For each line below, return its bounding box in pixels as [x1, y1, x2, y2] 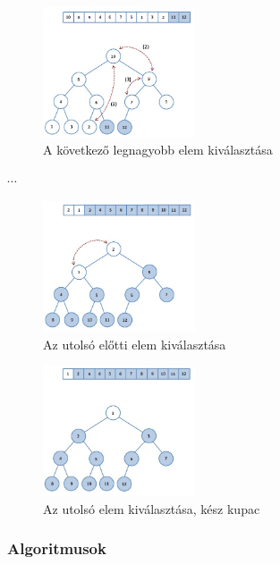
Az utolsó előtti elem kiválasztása [43, 334, 226, 353]
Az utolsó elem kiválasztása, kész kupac [43, 499, 260, 518]
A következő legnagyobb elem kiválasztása [43, 140, 273, 159]
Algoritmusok [7, 537, 106, 560]
